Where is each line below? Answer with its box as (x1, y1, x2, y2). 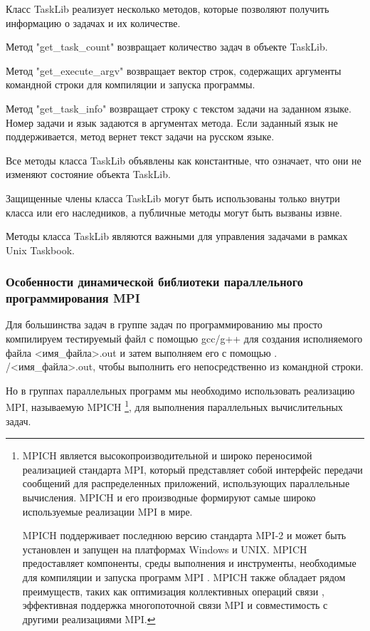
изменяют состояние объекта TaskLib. (6, 167, 171, 182)
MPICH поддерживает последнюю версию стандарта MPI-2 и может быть (22, 528, 347, 543)
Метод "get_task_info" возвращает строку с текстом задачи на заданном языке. (6, 100, 351, 115)
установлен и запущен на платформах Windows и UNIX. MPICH (22, 541, 307, 556)
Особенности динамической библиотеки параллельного (6, 273, 303, 291)
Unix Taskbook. (6, 242, 75, 257)
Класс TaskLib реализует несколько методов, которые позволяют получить (6, 1, 329, 16)
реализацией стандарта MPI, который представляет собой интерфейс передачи (22, 461, 363, 476)
